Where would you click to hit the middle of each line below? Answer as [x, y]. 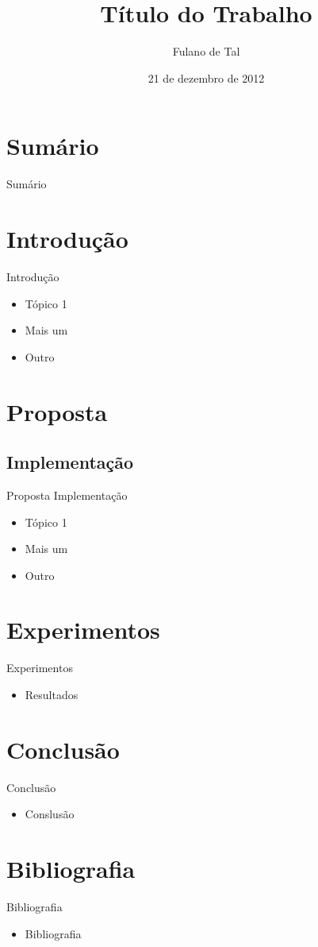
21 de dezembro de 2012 [206, 77]
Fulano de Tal [206, 51]
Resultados [52, 695]
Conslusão [50, 814]
